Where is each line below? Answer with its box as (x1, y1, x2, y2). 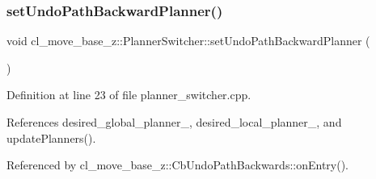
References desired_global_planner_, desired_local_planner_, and (6, 114, 342, 130)
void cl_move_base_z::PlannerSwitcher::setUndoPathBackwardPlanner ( (6, 32, 370, 49)
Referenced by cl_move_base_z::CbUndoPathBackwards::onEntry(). (6, 156, 349, 173)
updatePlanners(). (6, 129, 96, 146)
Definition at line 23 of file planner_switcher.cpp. (6, 86, 251, 103)
